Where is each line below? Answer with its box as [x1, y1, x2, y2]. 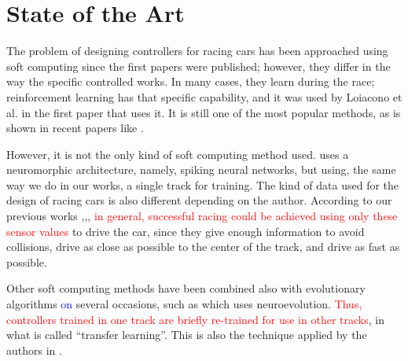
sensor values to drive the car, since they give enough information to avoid [6, 223, 365, 239]
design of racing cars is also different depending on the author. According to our [6, 192, 392, 208]
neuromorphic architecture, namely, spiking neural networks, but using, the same [6, 161, 396, 178]
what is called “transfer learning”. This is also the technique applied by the [6, 326, 367, 343]
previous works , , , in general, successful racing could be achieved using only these [6, 208, 398, 224]
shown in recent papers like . [6, 120, 144, 136]
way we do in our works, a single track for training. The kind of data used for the [6, 176, 399, 193]
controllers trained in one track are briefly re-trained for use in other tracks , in [6, 311, 384, 327]
